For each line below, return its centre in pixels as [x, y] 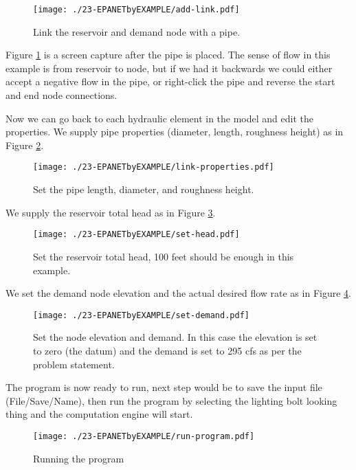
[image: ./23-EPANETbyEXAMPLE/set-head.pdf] [136, 235]
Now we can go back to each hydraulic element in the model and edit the [159, 118]
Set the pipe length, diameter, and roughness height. [144, 189]
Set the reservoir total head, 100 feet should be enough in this [164, 256]
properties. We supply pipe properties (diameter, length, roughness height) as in [175, 132]
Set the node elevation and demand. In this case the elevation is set [175, 337]
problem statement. [74, 364]
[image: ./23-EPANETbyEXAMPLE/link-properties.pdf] [154, 167]
